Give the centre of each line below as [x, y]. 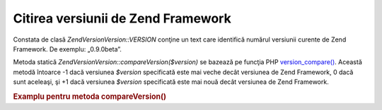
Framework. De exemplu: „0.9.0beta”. [67, 49]
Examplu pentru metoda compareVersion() [89, 97]
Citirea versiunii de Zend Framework [122, 18]
